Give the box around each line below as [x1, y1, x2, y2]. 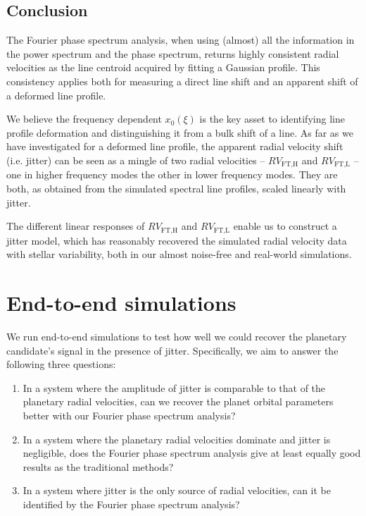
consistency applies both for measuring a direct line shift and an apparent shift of [6, 73, 358, 88]
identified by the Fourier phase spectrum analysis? [23, 496, 240, 511]
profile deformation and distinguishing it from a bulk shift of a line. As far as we [6, 125, 353, 140]
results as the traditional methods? [23, 459, 174, 474]
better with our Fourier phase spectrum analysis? [23, 407, 236, 422]
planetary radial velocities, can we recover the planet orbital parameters [23, 394, 334, 409]
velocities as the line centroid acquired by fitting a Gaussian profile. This [6, 60, 320, 75]
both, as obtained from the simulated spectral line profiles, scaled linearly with [6, 181, 346, 195]
